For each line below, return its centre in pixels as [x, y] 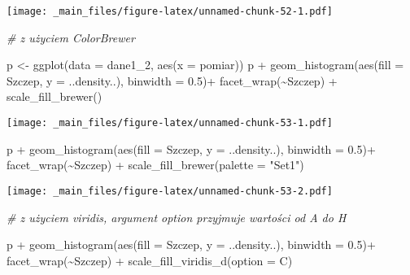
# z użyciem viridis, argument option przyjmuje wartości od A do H [177, 217]
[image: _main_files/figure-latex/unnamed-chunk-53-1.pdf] [170, 123]
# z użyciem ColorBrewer [71, 37]
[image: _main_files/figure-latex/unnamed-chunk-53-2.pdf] [170, 191]
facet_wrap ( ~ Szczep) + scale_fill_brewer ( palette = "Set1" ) [155, 165]
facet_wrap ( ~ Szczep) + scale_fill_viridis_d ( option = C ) [150, 260]
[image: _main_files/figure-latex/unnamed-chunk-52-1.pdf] [170, 11]
